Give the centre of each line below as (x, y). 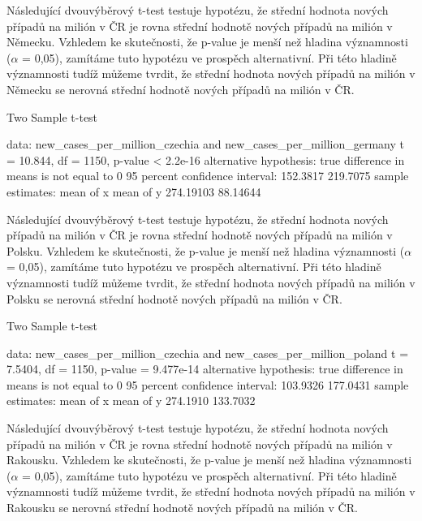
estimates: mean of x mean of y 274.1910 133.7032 (131, 400)
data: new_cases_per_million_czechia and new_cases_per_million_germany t (206, 144)
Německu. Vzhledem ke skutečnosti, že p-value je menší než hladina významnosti (207, 42)
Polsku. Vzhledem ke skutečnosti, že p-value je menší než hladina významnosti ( (206, 250)
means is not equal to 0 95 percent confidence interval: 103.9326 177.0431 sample (208, 384)
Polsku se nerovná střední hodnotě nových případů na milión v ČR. (174, 298)
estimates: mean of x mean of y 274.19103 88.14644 (134, 191)
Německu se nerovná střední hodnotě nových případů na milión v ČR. (181, 89)
